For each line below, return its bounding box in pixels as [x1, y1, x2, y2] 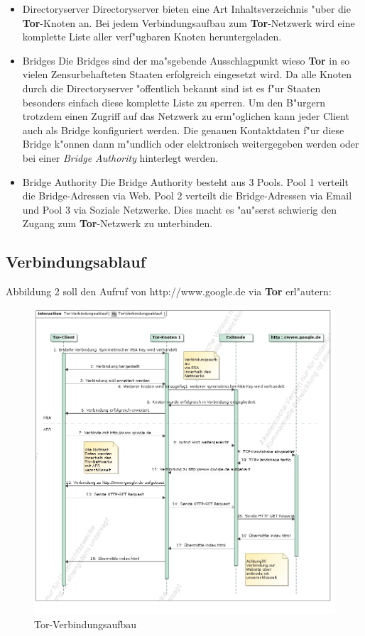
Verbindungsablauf [6, 251, 146, 273]
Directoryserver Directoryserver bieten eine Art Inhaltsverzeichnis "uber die [22, 1, 351, 16]
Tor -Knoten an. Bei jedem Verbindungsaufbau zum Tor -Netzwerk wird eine [22, 15, 355, 30]
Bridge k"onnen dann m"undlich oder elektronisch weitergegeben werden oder [22, 136, 359, 151]
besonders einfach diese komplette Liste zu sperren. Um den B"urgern [22, 94, 325, 109]
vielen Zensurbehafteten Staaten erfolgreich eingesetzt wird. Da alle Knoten [22, 67, 352, 82]
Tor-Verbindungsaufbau [34, 616, 137, 631]
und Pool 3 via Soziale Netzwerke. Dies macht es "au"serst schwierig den [22, 202, 337, 216]
